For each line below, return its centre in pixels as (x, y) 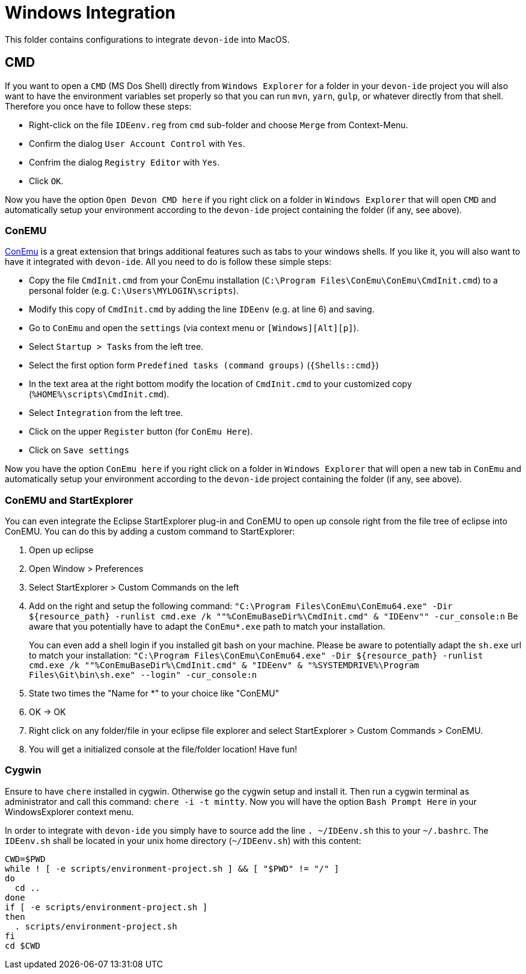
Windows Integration (90, 13)
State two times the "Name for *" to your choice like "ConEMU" (154, 693)
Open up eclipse (61, 550)
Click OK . (46, 181)
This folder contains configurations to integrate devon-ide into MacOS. (147, 39)
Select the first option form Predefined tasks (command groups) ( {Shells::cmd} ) (204, 365)
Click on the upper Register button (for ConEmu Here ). (141, 432)
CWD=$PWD (25, 859)
